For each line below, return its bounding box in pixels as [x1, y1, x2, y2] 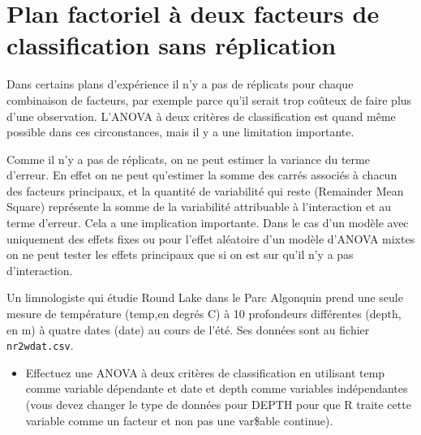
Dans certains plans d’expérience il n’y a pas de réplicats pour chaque [6, 75, 354, 93]
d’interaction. [6, 261, 73, 278]
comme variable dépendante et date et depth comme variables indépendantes [25, 380, 408, 397]
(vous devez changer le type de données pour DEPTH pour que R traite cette [25, 396, 411, 413]
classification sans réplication [6, 28, 337, 62]
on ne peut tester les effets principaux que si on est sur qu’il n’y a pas [6, 246, 354, 263]
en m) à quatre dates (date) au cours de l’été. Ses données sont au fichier [6, 321, 370, 338]
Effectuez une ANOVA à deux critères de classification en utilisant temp [25, 364, 385, 381]
